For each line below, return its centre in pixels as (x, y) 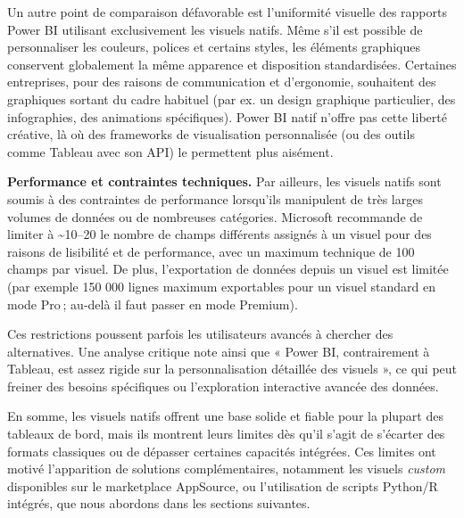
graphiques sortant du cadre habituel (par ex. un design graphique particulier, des (232, 99)
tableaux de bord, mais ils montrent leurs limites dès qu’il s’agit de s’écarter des (226, 434)
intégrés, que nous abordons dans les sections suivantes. (159, 503)
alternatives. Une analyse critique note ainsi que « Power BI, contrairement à (219, 351)
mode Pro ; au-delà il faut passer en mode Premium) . (153, 304)
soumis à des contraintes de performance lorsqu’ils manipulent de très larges (215, 198)
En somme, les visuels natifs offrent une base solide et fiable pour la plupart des (225, 416)
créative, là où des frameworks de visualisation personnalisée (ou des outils (211, 134)
